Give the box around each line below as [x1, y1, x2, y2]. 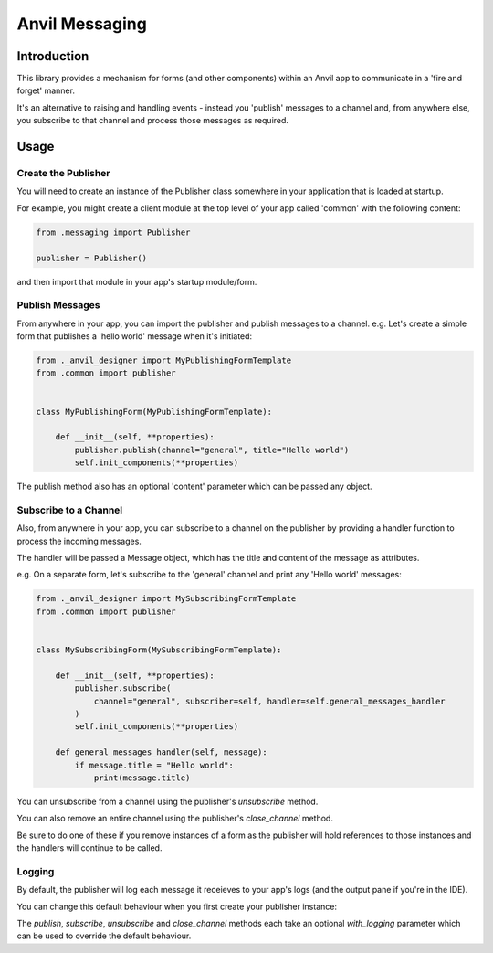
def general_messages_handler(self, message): [55, 747, 268, 757]
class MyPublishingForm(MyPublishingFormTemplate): [36, 407, 273, 417]
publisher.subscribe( [74, 683, 172, 694]
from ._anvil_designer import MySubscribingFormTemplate [36, 594, 297, 604]
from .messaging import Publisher [36, 227, 191, 238]
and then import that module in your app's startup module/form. [16, 276, 257, 287]
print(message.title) [93, 772, 191, 783]
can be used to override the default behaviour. [16, 930, 192, 941]
